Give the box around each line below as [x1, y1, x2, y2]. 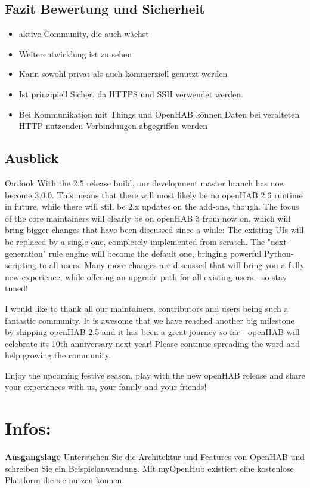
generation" [5, 247, 46, 259]
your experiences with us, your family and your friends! [5, 380, 207, 393]
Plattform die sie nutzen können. [5, 474, 125, 486]
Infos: [5, 416, 51, 440]
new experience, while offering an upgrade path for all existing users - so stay [5, 270, 287, 283]
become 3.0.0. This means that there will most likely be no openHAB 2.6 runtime [5, 188, 303, 201]
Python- [263, 247, 294, 259]
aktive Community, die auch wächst [18, 27, 149, 40]
